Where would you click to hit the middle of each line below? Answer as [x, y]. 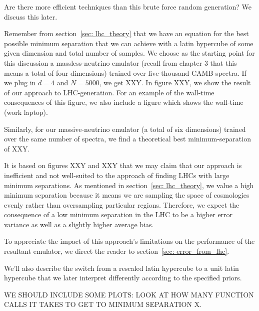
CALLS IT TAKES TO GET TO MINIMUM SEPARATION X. [103, 304]
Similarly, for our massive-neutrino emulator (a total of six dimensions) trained [125, 129]
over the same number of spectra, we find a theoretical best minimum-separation [127, 139]
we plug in [20, 83]
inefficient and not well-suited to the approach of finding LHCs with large [117, 175]
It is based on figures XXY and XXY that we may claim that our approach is [123, 165]
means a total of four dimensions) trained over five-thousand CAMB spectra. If [125, 72]
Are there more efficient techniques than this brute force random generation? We [128, 7]
